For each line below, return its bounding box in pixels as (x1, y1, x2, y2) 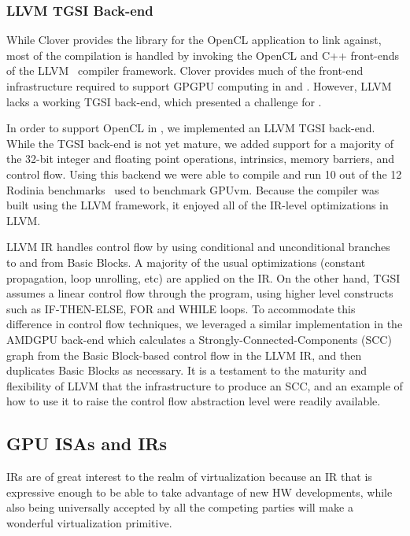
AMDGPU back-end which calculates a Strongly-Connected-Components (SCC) (6, 331, 392, 347)
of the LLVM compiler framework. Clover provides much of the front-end (6, 62, 364, 79)
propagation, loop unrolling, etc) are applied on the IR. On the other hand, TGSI (6, 269, 401, 286)
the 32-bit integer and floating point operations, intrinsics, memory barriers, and (6, 150, 394, 167)
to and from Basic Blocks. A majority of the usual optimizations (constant (6, 253, 366, 270)
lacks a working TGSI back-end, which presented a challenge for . (6, 93, 322, 109)
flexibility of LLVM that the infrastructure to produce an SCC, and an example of (6, 377, 403, 394)
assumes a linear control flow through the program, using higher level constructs (6, 285, 393, 301)
